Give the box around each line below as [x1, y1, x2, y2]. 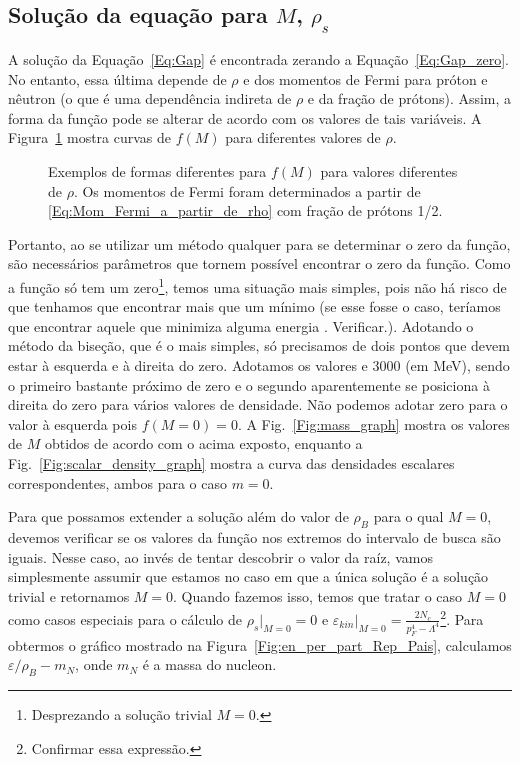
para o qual [373, 506, 444, 527]
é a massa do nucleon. [142, 654, 277, 675]
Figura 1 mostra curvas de [8, 127, 172, 148]
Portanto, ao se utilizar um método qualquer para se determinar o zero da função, [8, 233, 511, 254]
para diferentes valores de [225, 127, 381, 148]
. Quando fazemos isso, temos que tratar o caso [173, 585, 463, 606]
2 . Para [440, 606, 484, 629]
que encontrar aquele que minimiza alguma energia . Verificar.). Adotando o [8, 315, 474, 336]
